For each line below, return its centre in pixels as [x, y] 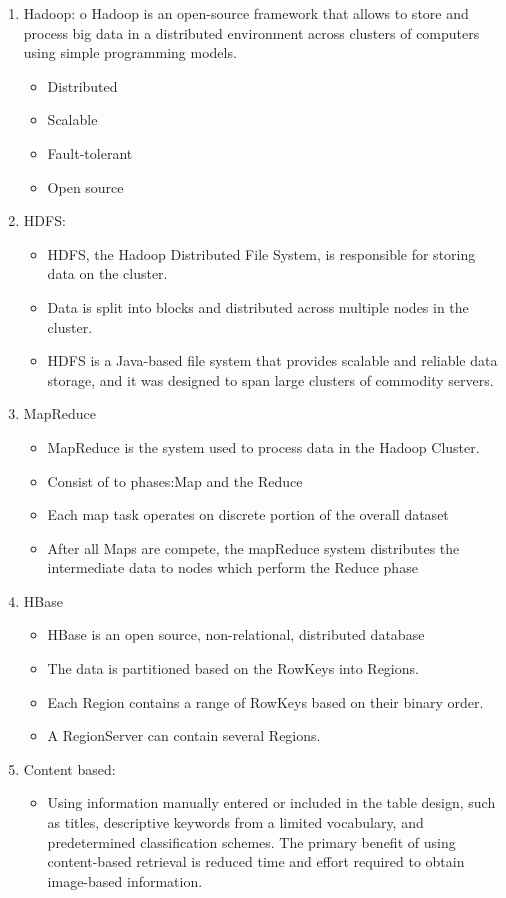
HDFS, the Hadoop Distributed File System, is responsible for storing [261, 253]
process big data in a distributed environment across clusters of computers [251, 32]
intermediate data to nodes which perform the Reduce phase [232, 567]
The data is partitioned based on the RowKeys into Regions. [233, 668]
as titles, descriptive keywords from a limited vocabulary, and [235, 822]
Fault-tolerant [90, 152]
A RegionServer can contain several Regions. [184, 735]
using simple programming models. [130, 52]
